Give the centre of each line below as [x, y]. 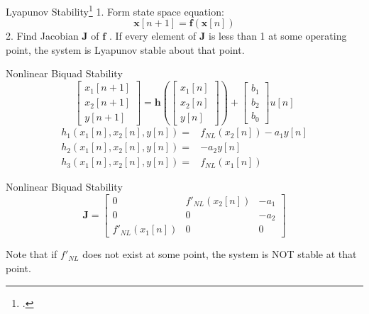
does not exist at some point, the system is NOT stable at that [220, 254]
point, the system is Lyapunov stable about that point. [125, 49]
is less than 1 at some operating [278, 36]
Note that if [32, 254]
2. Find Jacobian [42, 36]
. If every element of [153, 36]
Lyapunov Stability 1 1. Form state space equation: [115, 10]
